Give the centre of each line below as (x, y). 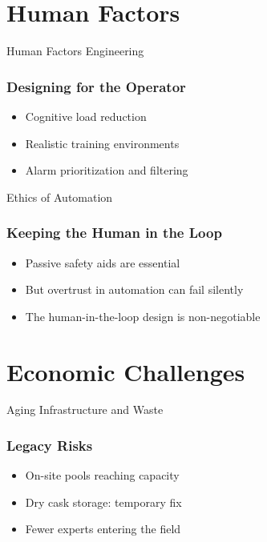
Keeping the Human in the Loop (114, 233)
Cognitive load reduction (86, 116)
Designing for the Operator (96, 86)
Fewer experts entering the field (103, 529)
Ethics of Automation (60, 197)
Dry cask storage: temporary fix (103, 502)
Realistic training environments (102, 143)
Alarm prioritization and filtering (107, 170)
